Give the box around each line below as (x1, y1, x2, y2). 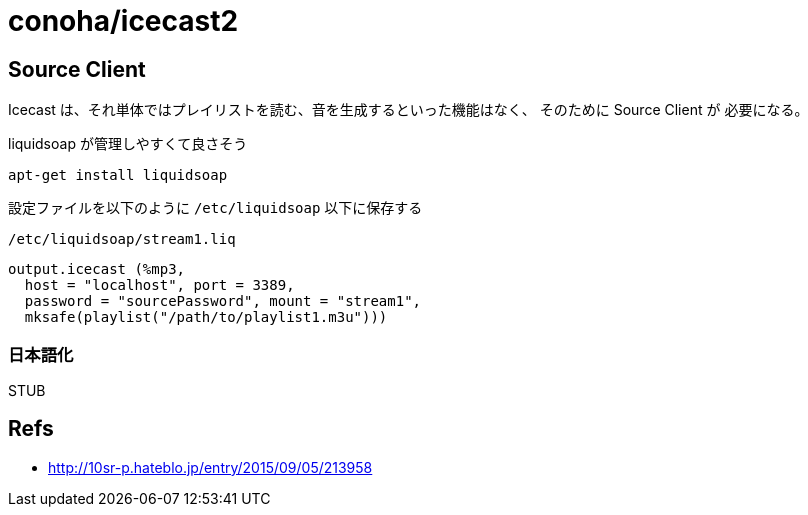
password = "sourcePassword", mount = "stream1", (24, 293, 422, 310)
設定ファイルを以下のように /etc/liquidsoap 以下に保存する (8, 199, 423, 217)
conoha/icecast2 (8, 4, 239, 38)
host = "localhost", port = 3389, (24, 277, 295, 294)
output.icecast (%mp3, (8, 261, 186, 278)
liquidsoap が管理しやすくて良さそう (8, 135, 248, 153)
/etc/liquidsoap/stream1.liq (8, 231, 236, 248)
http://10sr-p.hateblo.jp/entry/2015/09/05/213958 (48, 458, 373, 476)
